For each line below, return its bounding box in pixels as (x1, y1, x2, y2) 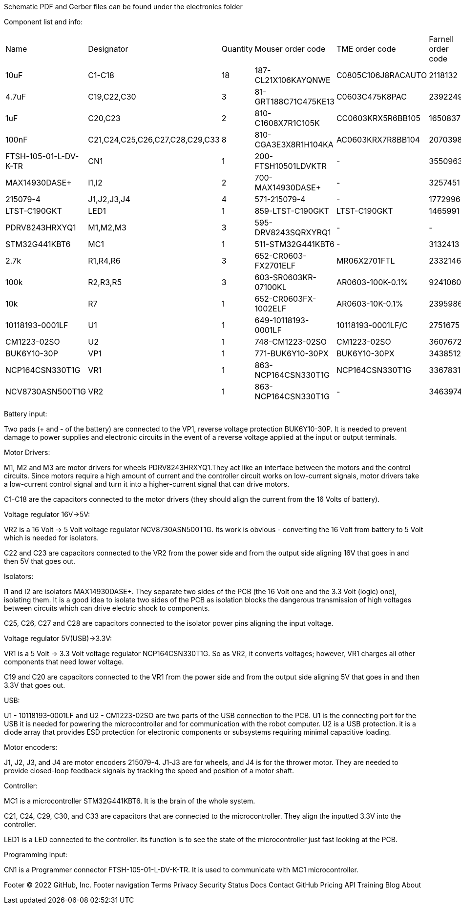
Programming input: (4, 850, 67, 859)
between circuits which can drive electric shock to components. (4, 604, 210, 612)
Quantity (221, 44, 253, 54)
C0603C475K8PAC (336, 92, 407, 102)
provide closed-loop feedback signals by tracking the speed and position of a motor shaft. (4, 766, 294, 775)
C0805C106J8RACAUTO (336, 70, 427, 80)
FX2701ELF (254, 261, 296, 270)
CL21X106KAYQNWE (254, 75, 331, 85)
